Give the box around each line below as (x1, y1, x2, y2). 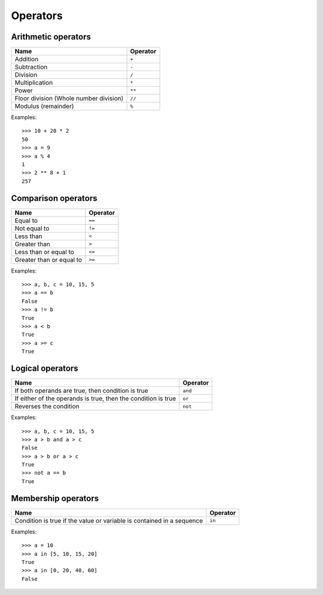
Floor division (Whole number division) (14, 94, 124, 103)
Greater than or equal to (14, 255, 83, 264)
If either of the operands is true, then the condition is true (14, 395, 176, 403)
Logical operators (11, 364, 78, 374)
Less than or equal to (14, 248, 74, 256)
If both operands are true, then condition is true (14, 386, 149, 395)
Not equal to (14, 224, 50, 233)
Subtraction (14, 63, 48, 71)
